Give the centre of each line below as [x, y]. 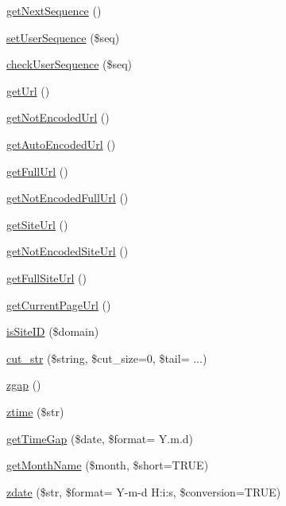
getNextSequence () [54, 10]
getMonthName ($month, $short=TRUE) [108, 465]
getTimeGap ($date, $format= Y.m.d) [100, 438]
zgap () [24, 385]
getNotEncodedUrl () [58, 117]
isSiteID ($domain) [53, 331]
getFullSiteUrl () [46, 277]
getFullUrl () [37, 171]
